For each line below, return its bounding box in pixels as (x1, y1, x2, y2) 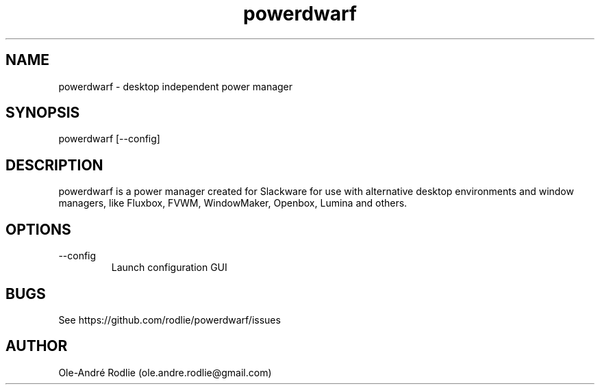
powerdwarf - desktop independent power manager (58, 80, 293, 92)
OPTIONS (5, 220, 71, 238)
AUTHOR (5, 337, 68, 355)
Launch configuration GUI (111, 261, 227, 274)
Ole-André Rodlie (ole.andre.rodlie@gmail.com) (58, 366, 272, 378)
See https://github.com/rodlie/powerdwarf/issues (58, 313, 281, 326)
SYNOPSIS (5, 104, 80, 122)
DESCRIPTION (5, 156, 103, 174)
